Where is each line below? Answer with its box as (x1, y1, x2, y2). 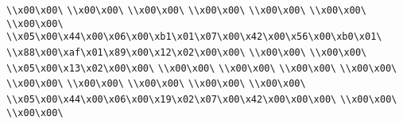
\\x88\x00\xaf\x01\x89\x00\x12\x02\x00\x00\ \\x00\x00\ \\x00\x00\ (6, 46, 367, 58)
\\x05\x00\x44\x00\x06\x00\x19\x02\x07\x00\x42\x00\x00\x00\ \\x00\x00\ (6, 93, 397, 105)
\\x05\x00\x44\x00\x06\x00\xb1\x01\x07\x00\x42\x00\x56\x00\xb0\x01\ (6, 31, 382, 43)
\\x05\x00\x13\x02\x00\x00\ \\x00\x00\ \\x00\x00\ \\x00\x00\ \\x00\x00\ (6, 62, 397, 74)
